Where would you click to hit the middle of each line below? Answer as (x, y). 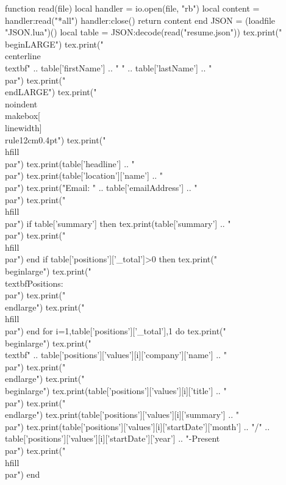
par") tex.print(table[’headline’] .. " (70, 163)
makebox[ (23, 116)
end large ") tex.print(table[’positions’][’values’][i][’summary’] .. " (122, 415)
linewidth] (23, 127)
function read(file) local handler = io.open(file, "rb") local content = (132, 8)
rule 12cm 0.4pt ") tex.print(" (55, 139)
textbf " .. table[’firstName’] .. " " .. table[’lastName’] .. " (109, 67)
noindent (21, 103)
